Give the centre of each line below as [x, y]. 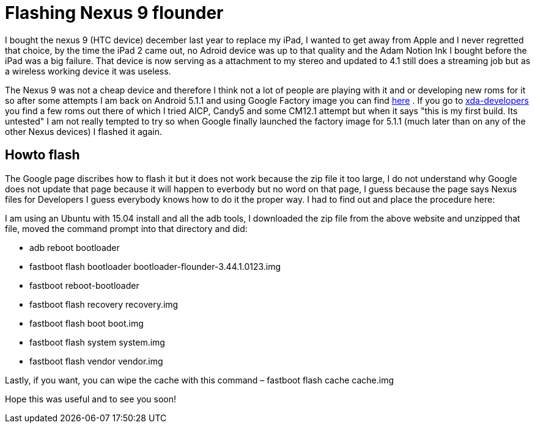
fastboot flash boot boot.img [87, 323]
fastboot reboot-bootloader [84, 285]
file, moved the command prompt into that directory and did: [126, 228]
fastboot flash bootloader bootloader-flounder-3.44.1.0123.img [155, 266]
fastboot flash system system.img [97, 342]
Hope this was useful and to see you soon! [91, 399]
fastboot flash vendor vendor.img [96, 361]
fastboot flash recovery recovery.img [104, 304]
